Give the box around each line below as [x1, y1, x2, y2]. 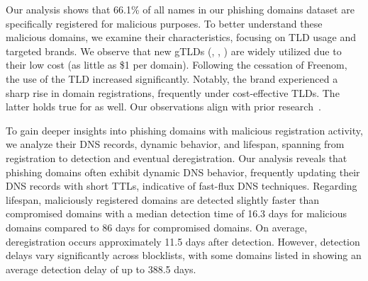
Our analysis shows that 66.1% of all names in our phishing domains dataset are [6, 2, 355, 16]
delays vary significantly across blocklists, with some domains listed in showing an [6, 248, 362, 263]
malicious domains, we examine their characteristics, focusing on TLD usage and [6, 30, 357, 45]
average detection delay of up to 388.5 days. [6, 261, 196, 276]
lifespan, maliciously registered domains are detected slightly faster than [6, 192, 320, 207]
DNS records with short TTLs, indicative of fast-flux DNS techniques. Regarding [6, 178, 357, 193]
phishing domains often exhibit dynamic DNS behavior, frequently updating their [6, 164, 360, 179]
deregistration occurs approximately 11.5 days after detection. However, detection [6, 234, 360, 248]
